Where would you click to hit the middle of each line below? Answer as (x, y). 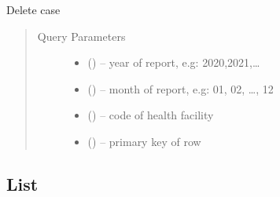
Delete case (33, 9)
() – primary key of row (144, 141)
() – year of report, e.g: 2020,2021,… (174, 62)
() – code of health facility (151, 115)
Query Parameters (81, 36)
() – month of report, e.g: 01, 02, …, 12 (181, 88)
